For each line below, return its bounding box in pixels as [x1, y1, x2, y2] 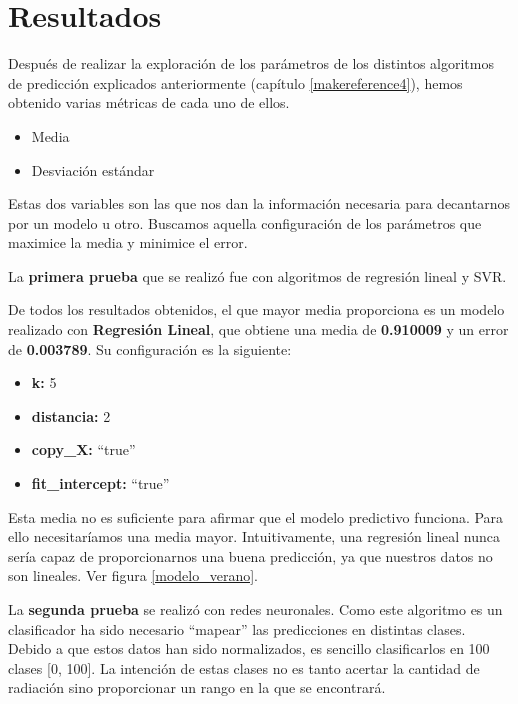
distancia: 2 [31, 405, 111, 426]
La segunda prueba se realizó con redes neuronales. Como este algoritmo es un [8, 599, 503, 619]
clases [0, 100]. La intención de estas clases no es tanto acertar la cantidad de [8, 657, 480, 678]
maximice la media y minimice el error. [8, 232, 248, 253]
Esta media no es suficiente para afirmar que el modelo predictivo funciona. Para [8, 506, 504, 527]
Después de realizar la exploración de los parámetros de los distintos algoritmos [8, 53, 494, 74]
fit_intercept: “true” [31, 473, 170, 494]
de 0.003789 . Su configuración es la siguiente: [8, 338, 292, 359]
